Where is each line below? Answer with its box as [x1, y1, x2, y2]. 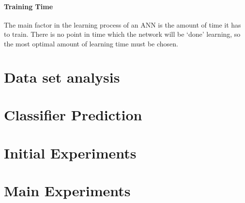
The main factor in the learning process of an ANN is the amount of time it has [4, 19, 241, 29]
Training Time [4, 1, 53, 11]
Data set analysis [4, 67, 120, 87]
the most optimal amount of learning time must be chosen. [4, 38, 178, 48]
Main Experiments [4, 180, 131, 200]
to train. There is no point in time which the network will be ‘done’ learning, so [4, 29, 241, 39]
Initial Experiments [4, 143, 137, 162]
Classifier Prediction [4, 105, 142, 125]
